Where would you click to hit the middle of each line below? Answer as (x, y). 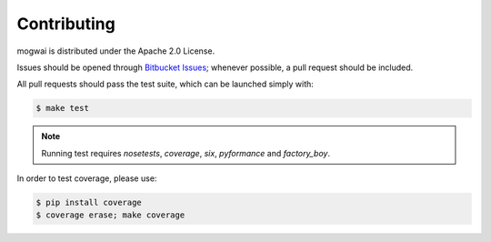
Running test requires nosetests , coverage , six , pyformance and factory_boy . (186, 153)
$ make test (63, 108)
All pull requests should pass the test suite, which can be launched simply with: (165, 84)
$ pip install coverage (89, 203)
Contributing (66, 24)
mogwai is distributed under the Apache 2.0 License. (116, 51)
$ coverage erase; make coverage (110, 215)
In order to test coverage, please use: (87, 178)
